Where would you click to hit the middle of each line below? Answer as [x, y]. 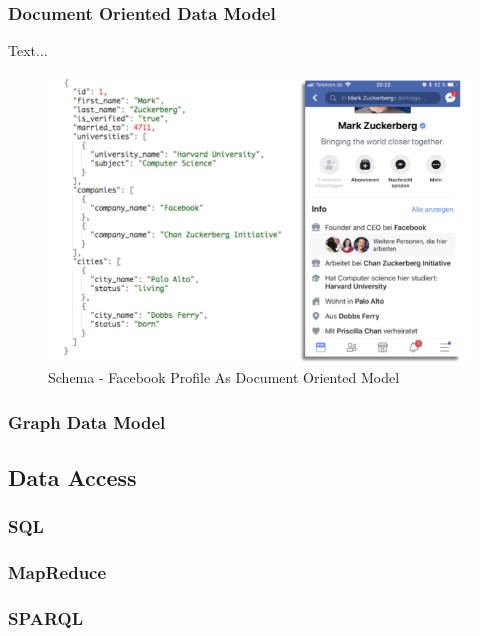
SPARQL [46, 618]
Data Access [72, 477]
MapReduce [57, 572]
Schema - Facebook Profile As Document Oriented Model [224, 377]
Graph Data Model [87, 421]
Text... [28, 50]
